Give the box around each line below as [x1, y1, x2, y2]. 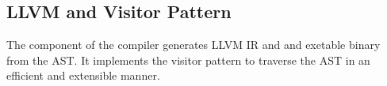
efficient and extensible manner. [6, 67, 160, 84]
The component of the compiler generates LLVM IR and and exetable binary [6, 36, 381, 53]
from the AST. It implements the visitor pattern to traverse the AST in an [6, 51, 370, 68]
